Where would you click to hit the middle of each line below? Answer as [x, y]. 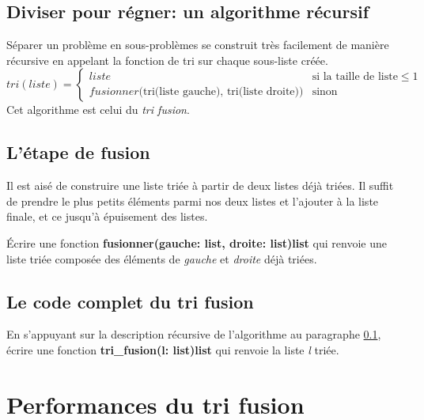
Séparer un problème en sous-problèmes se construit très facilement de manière [198, 45]
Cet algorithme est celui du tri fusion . [98, 110]
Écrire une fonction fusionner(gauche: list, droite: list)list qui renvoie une [197, 242]
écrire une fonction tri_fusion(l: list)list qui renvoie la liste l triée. [173, 349]
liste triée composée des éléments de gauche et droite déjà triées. [162, 258]
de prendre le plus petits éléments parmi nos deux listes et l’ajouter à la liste [193, 201]
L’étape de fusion [78, 152]
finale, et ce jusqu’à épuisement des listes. [107, 216]
